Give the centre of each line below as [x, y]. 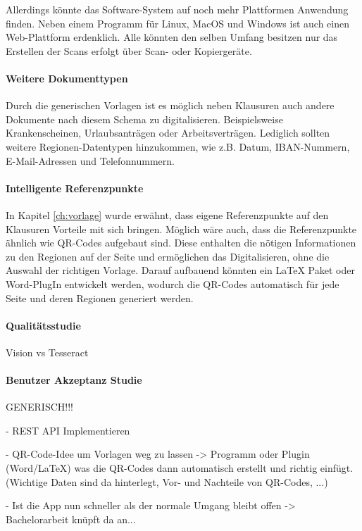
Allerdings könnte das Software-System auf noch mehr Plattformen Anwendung [177, 9]
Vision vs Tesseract [47, 352]
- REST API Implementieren [68, 430]
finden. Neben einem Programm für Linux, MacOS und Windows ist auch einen [177, 23]
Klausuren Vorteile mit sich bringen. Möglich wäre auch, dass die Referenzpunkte [181, 229]
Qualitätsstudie [43, 325]
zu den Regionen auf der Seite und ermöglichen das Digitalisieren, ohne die [168, 256]
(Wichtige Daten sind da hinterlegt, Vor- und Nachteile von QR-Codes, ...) [167, 481]
